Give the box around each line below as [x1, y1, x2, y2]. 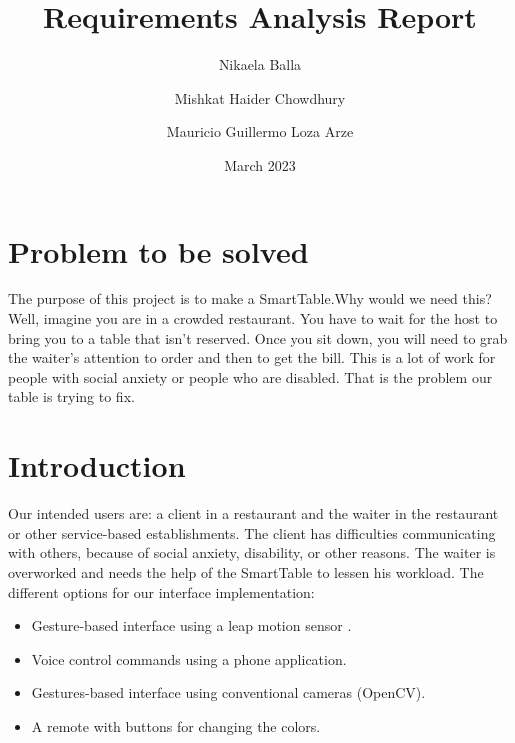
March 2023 [224, 154, 296, 175]
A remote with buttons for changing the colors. [31, 715, 321, 736]
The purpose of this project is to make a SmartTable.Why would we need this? [8, 288, 492, 309]
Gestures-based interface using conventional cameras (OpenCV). [31, 682, 426, 703]
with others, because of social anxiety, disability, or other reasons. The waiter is [8, 542, 496, 563]
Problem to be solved [8, 230, 309, 271]
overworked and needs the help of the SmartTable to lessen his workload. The [8, 561, 484, 582]
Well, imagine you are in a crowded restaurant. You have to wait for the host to [8, 308, 498, 329]
